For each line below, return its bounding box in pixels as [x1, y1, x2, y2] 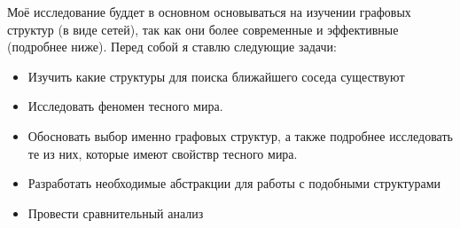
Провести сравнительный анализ [27, 203, 204, 222]
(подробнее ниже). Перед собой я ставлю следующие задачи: [7, 37, 337, 56]
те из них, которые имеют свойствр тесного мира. [27, 144, 298, 162]
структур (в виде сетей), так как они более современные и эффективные [7, 20, 399, 38]
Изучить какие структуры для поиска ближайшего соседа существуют [27, 67, 405, 85]
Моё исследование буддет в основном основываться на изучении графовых [7, 3, 411, 20]
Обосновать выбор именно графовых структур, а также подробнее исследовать [27, 126, 453, 145]
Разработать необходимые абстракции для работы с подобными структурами [27, 174, 441, 193]
